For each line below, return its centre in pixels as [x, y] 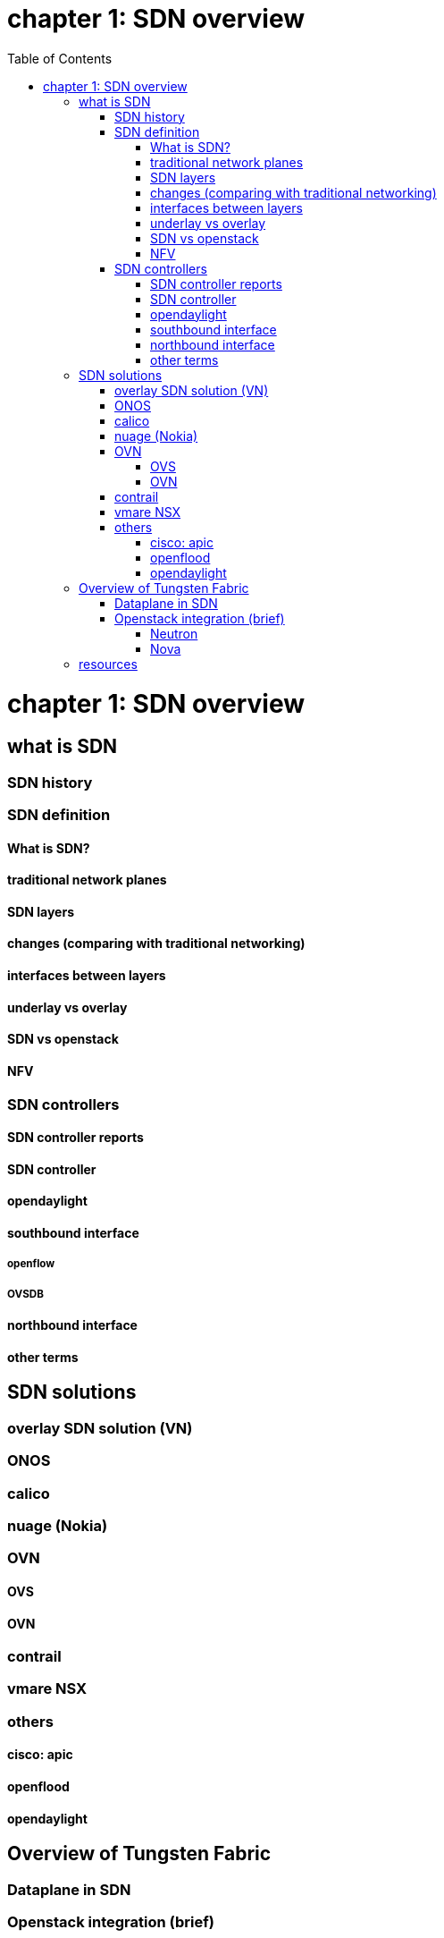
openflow [31, 1264]
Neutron [174, 633]
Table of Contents [60, 58]
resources [108, 664]
